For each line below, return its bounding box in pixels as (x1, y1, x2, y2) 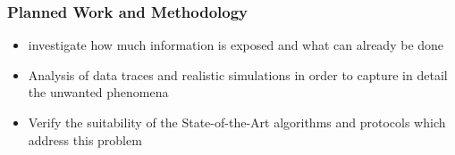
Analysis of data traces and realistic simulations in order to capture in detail (28, 65, 448, 84)
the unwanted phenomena (28, 83, 169, 102)
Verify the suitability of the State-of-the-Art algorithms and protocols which (28, 113, 446, 131)
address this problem (28, 130, 142, 149)
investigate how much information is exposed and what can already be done (28, 36, 444, 54)
